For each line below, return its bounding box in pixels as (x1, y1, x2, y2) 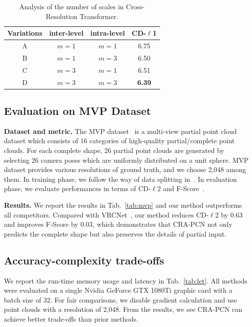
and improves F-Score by (4, 219, 79, 229)
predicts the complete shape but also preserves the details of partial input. (4, 228, 227, 239)
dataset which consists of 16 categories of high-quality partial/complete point (4, 135, 235, 146)
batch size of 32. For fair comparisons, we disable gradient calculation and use (4, 294, 237, 305)
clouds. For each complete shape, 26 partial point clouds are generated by (4, 145, 224, 155)
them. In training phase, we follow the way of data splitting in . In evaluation (4, 174, 237, 184)
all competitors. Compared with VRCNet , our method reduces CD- (4, 209, 209, 219)
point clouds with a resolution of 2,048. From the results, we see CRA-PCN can (4, 304, 242, 314)
